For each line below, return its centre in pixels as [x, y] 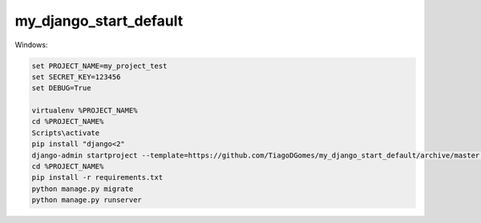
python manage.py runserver [87, 200]
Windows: [31, 45]
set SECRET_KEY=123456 [76, 77]
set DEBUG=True [61, 88]
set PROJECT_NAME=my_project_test [99, 66]
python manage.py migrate [83, 189]
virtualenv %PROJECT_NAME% [85, 111]
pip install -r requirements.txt [97, 177]
